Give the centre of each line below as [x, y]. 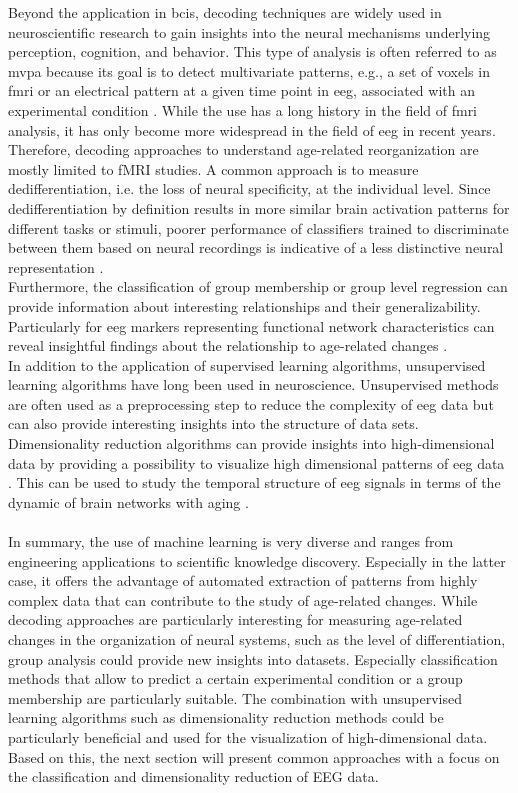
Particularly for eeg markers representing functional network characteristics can [251, 325]
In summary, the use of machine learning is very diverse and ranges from [231, 541]
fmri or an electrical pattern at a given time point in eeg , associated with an [241, 90]
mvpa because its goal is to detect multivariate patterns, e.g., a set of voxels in [249, 70]
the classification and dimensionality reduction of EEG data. [193, 776]
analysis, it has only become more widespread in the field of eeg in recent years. [252, 129]
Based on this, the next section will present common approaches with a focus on [254, 756]
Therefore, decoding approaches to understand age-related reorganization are [243, 149]
